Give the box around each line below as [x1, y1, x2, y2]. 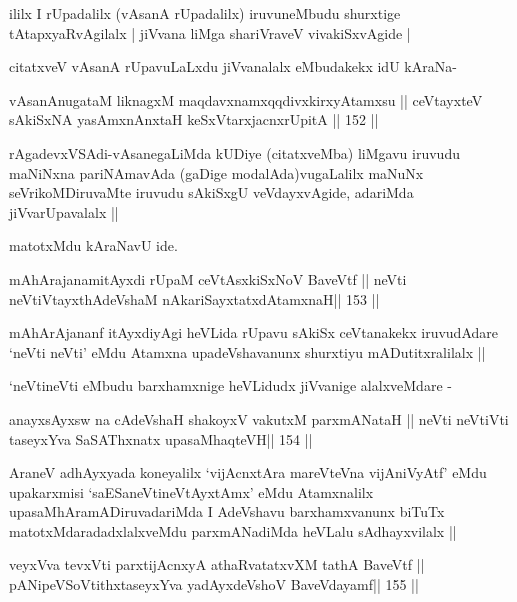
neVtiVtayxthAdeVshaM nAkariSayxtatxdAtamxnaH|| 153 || [9, 288, 380, 309]
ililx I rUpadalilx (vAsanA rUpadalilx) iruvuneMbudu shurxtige [9, 3, 401, 23]
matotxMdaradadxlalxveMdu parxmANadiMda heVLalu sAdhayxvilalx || [9, 520, 457, 541]
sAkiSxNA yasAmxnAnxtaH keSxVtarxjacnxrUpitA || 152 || [9, 109, 379, 130]
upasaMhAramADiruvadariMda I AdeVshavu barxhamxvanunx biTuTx [9, 501, 445, 522]
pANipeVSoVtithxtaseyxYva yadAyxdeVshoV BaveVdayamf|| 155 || [9, 574, 419, 595]
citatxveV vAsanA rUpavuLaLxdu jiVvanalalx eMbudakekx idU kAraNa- [9, 56, 457, 77]
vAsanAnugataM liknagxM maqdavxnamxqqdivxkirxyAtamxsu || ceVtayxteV [9, 89, 483, 110]
